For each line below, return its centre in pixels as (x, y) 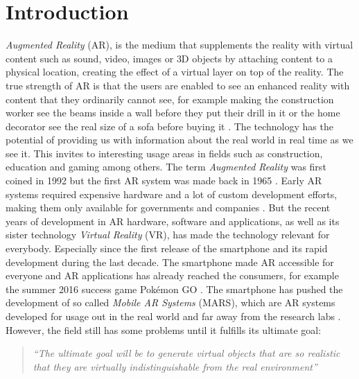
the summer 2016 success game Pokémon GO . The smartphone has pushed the (174, 289)
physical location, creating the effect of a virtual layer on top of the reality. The (175, 72)
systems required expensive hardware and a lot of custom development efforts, (172, 194)
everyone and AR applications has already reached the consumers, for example (172, 275)
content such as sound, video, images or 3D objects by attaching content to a (169, 58)
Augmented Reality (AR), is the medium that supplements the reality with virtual (179, 45)
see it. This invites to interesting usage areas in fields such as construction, (164, 153)
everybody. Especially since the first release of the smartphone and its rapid (167, 248)
